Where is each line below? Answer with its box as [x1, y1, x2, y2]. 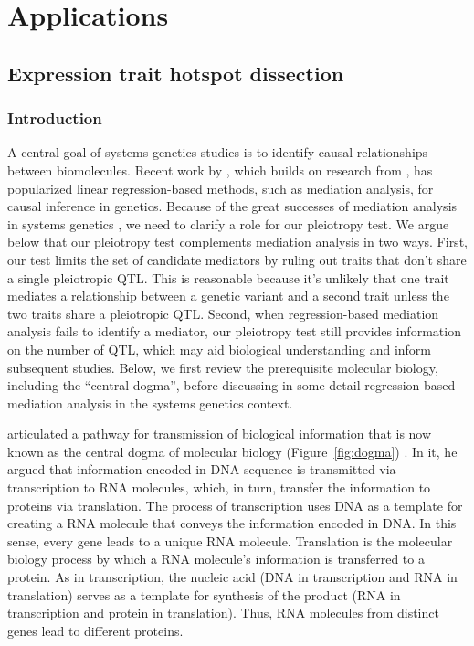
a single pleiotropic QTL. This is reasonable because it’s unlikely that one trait [7, 268, 449, 287]
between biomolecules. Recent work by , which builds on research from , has [7, 160, 433, 179]
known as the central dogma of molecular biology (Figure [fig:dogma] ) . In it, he [7, 441, 458, 461]
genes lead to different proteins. [7, 620, 184, 640]
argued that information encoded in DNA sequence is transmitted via [7, 460, 396, 479]
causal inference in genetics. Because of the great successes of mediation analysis [7, 196, 458, 216]
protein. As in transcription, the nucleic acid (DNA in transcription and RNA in [7, 567, 458, 587]
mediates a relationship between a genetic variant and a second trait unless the [7, 286, 449, 305]
